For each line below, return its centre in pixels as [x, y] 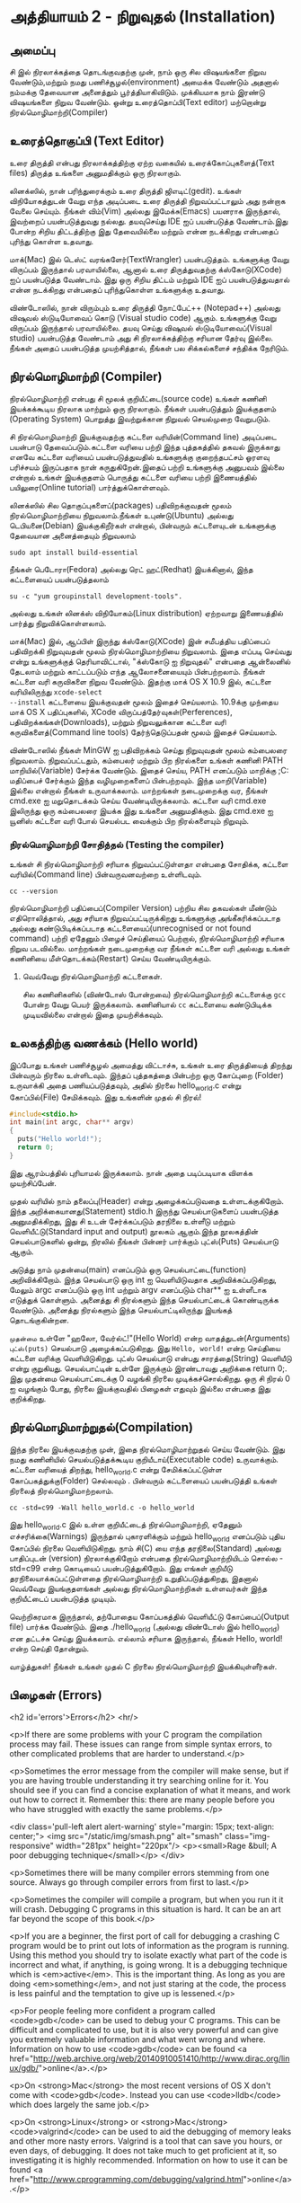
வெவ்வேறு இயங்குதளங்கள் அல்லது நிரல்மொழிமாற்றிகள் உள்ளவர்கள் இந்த [138, 1588]
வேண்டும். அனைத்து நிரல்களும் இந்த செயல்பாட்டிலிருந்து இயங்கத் [121, 1310]
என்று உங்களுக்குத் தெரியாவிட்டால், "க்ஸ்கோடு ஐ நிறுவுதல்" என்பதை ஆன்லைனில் [150, 661]
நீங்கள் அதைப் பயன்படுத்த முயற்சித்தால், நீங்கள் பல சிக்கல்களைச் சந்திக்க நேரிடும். [149, 348]
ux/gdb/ [24, 2067]
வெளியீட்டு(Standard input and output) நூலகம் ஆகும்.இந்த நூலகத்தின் [134, 1231]
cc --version [34, 891]
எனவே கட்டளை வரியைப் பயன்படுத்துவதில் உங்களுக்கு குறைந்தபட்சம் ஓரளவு [139, 456]
